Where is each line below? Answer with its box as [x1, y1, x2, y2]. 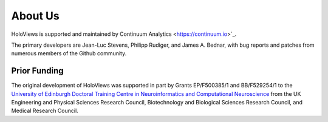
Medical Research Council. [11, 107, 78, 115]
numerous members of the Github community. [11, 50, 127, 57]
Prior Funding [11, 66, 64, 76]
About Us [11, 9, 60, 22]
